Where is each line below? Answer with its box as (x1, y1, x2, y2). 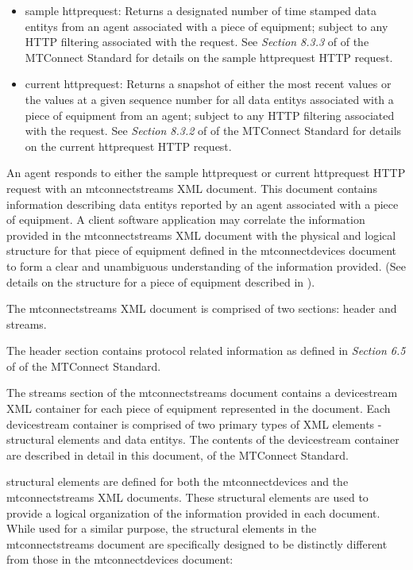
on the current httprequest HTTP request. (25, 137, 232, 154)
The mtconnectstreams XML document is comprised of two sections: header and (6, 300, 397, 317)
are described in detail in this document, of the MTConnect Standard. (6, 446, 349, 463)
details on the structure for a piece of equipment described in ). (6, 273, 315, 290)
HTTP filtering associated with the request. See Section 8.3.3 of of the (25, 33, 369, 50)
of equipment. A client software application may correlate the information (6, 211, 365, 228)
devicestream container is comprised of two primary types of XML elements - (6, 415, 382, 432)
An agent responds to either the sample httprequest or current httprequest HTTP (6, 164, 406, 181)
